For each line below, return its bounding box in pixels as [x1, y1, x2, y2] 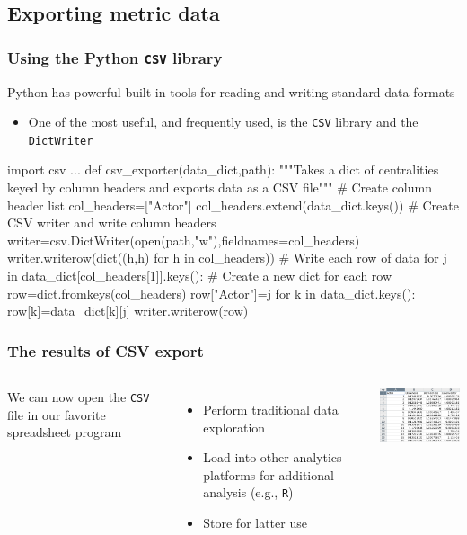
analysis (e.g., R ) [203, 483, 294, 502]
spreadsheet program [7, 423, 122, 441]
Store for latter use [203, 513, 307, 532]
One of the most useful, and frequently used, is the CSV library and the [28, 112, 419, 131]
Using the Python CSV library [7, 46, 223, 68]
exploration [203, 417, 266, 436]
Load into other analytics [203, 448, 342, 467]
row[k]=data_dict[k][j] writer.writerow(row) [7, 301, 249, 320]
